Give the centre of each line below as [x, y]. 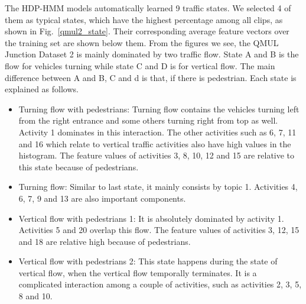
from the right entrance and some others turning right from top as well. [148, 120]
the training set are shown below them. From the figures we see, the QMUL [142, 42]
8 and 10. [35, 296]
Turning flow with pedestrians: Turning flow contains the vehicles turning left [159, 109]
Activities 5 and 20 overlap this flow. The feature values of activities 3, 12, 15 [159, 230]
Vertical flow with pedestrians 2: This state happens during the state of [148, 261]
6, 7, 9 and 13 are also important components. [102, 198]
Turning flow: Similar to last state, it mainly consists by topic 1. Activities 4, [158, 187]
